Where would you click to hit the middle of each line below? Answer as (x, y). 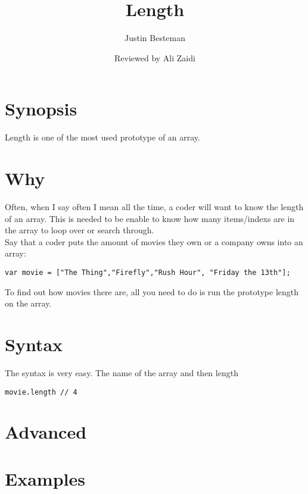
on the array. (28, 303)
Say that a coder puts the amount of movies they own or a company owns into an (154, 241)
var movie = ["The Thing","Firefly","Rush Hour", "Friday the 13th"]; (148, 272)
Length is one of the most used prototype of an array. (102, 137)
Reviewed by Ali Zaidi (155, 57)
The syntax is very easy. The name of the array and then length (122, 372)
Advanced (46, 432)
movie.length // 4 (41, 392)
